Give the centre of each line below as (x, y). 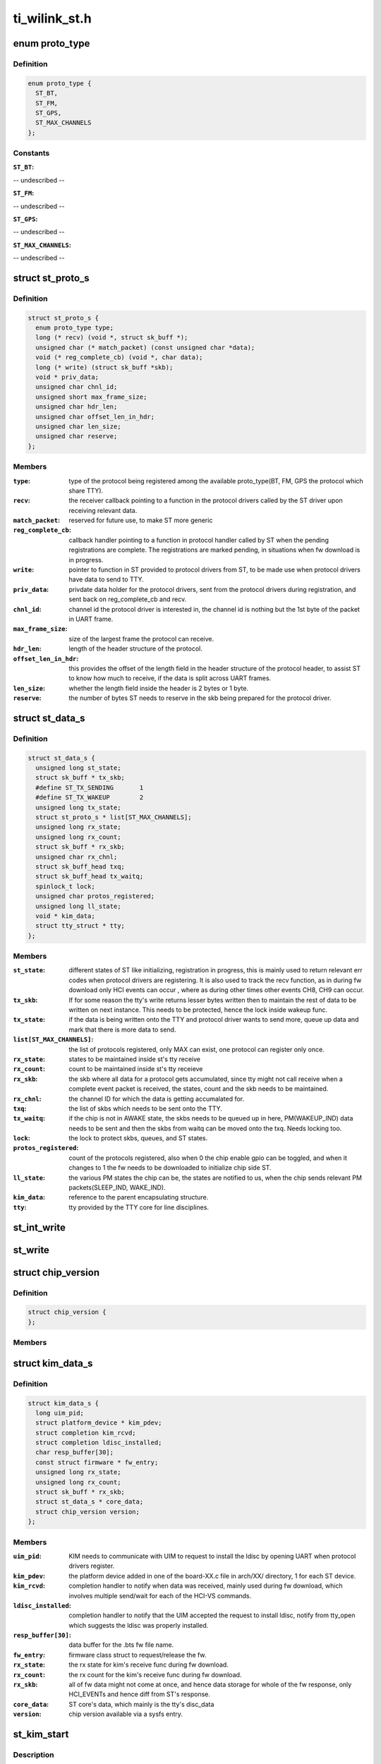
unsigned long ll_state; (78, 906)
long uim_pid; (60, 1413)
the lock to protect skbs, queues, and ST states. (138, 1138)
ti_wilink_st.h (52, 18)
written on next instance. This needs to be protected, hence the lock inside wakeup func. (198, 1010)
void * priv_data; (67, 377)
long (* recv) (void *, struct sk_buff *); (112, 338)
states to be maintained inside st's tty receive (135, 1059)
